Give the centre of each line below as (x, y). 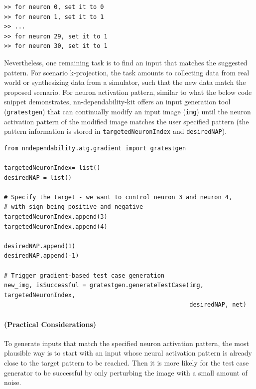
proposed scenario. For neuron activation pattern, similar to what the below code (128, 92)
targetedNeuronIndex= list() (52, 168)
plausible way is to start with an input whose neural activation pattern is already (128, 353)
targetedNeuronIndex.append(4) (56, 226)
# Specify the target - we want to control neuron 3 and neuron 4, (118, 197)
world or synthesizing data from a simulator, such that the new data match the (125, 82)
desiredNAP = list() (38, 178)
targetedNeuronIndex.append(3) (56, 217)
